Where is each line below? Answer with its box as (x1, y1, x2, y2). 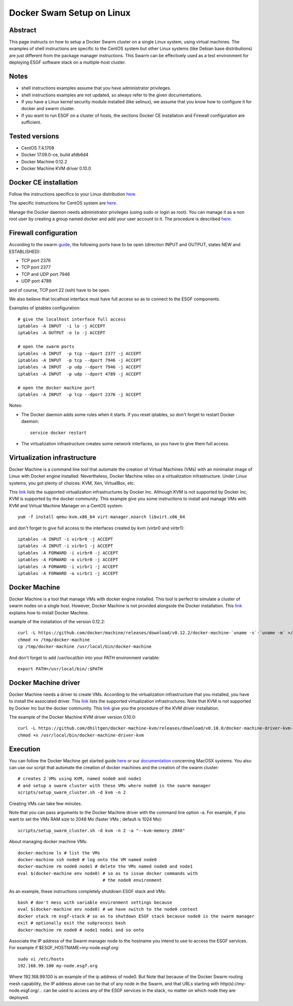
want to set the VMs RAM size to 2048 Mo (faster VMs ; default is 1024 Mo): (9, 816, 163, 822)
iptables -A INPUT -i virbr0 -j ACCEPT (18, 536, 113, 542)
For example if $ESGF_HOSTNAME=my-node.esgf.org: (9, 945, 120, 951)
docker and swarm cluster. (21, 106, 75, 112)
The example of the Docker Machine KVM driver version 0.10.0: (9, 714, 136, 720)
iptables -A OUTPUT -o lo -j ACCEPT (18, 330, 105, 336)
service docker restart (30, 430, 87, 435)
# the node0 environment (103, 877, 162, 883)
